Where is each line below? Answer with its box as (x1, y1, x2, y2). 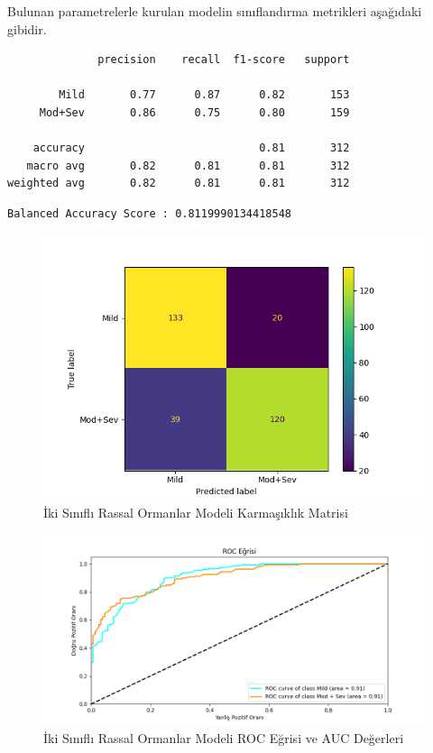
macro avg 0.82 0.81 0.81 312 (26, 159, 350, 172)
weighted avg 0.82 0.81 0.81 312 (7, 177, 350, 190)
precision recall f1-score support (97, 53, 350, 67)
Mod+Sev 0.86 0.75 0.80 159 (39, 106, 350, 119)
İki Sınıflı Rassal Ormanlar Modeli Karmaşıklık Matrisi (43, 502, 348, 521)
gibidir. (7, 19, 47, 38)
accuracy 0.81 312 (32, 142, 350, 155)
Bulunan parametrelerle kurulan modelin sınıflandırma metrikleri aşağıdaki (7, 2, 422, 20)
